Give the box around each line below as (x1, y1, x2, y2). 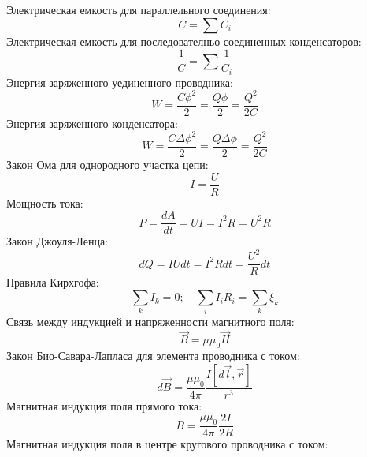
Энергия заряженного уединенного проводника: (6, 73, 233, 90)
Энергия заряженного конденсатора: (6, 114, 178, 131)
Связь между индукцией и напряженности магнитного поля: (6, 313, 295, 330)
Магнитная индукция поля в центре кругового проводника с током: (6, 436, 328, 452)
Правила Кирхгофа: (6, 274, 99, 290)
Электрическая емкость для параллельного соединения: (6, 2, 271, 17)
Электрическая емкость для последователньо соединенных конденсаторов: (6, 32, 361, 49)
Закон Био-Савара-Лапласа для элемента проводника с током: (6, 347, 300, 364)
